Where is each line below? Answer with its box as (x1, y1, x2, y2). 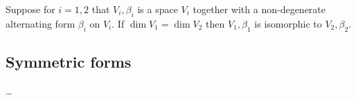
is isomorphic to (254, 16, 322, 30)
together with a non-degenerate (193, 2, 326, 16)
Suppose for (6, 2, 55, 16)
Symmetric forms (6, 50, 132, 72)
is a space (137, 2, 178, 16)
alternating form (6, 16, 75, 30)
